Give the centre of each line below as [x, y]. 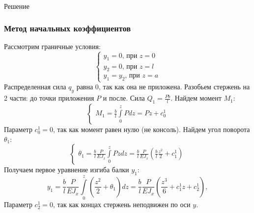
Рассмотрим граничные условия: [52, 46]
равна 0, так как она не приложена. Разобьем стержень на [163, 87]
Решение [17, 6]
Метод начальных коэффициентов [68, 28]
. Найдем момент [196, 98]
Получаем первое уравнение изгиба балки [67, 170]
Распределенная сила [35, 87]
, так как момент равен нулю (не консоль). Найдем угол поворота [151, 129]
